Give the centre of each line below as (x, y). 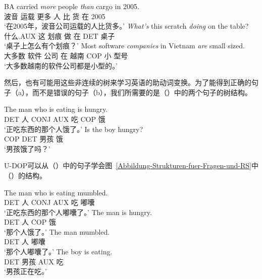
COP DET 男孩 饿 (34, 139)
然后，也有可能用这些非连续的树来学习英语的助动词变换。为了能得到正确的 (128, 82)
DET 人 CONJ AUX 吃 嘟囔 (49, 202)
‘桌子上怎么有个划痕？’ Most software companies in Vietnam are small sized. (124, 46)
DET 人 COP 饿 (30, 222)
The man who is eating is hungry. (56, 109)
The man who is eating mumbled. (56, 192)
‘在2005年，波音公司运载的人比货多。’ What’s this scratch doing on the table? (126, 26)
